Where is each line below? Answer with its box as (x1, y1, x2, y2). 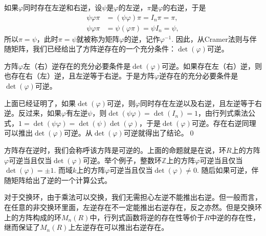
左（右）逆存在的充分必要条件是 (23, 60, 131, 71)
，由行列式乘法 (198, 108, 249, 118)
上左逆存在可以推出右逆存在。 (68, 222, 169, 232)
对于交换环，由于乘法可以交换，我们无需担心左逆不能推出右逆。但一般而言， (4, 192, 262, 202)
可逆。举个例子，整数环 (82, 154, 162, 165)
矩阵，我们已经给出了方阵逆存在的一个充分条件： (11, 43, 176, 54)
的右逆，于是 (163, 2, 206, 12)
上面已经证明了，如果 (4, 97, 76, 108)
